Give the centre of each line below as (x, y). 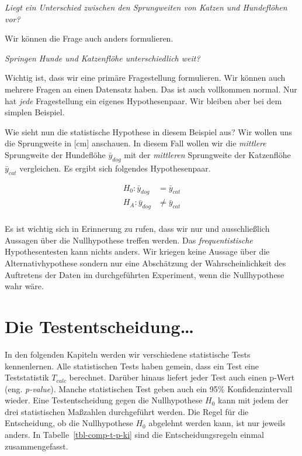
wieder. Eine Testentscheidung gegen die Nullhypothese (104, 400)
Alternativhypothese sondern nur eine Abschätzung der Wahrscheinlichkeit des (145, 263)
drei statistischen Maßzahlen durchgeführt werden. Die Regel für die (127, 411)
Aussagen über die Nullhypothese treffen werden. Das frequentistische (129, 240)
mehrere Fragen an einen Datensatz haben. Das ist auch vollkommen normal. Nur (151, 89)
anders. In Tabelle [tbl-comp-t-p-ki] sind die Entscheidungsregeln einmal (134, 435)
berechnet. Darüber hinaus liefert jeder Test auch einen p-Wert (182, 377)
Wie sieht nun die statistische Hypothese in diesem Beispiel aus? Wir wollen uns (149, 131)
